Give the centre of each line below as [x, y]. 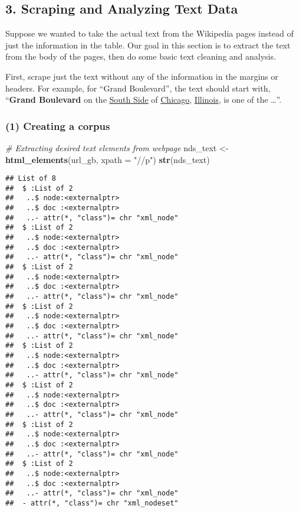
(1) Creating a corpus [58, 125]
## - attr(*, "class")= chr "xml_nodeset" [92, 503]
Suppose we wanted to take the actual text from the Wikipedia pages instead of [149, 33]
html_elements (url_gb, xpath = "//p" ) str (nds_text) [108, 159]
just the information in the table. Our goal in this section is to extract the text [148, 45]
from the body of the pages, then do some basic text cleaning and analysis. [141, 56]
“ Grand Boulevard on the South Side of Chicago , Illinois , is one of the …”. [144, 100]
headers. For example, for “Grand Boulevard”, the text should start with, [138, 88]
